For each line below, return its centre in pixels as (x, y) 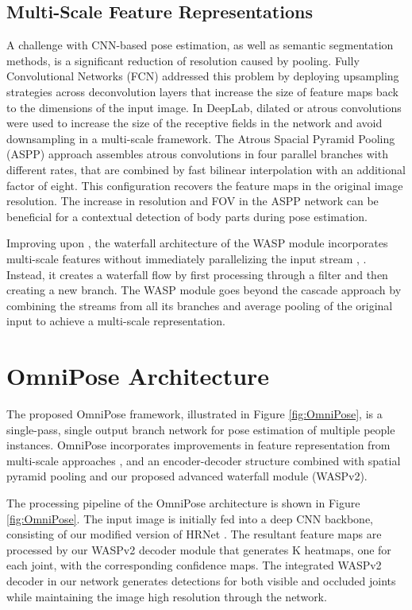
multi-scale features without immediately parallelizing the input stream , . (187, 258)
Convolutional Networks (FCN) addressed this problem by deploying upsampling (203, 76)
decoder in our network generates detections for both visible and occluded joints (201, 580)
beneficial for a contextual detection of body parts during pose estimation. (187, 216)
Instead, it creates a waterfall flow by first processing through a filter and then (197, 274)
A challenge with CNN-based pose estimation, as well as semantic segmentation (200, 45)
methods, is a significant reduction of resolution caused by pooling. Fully (183, 60)
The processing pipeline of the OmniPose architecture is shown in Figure (183, 502)
